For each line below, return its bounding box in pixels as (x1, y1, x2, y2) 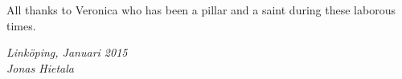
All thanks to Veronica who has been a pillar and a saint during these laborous (6, 2, 396, 18)
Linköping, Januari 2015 (6, 44, 128, 61)
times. (6, 17, 36, 34)
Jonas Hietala (6, 59, 74, 76)
